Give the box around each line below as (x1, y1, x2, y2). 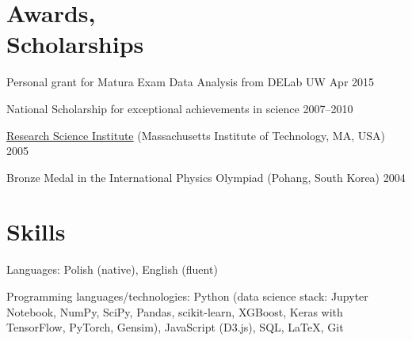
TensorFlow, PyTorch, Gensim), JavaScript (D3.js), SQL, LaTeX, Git (6, 319, 344, 335)
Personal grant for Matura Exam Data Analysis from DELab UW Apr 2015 (6, 74, 375, 90)
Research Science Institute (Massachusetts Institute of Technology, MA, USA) (6, 127, 385, 143)
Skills (6, 215, 66, 248)
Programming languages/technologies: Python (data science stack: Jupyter (6, 288, 368, 304)
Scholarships (6, 28, 144, 60)
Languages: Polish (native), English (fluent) (6, 261, 218, 278)
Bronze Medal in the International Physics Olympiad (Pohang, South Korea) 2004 (6, 169, 406, 185)
